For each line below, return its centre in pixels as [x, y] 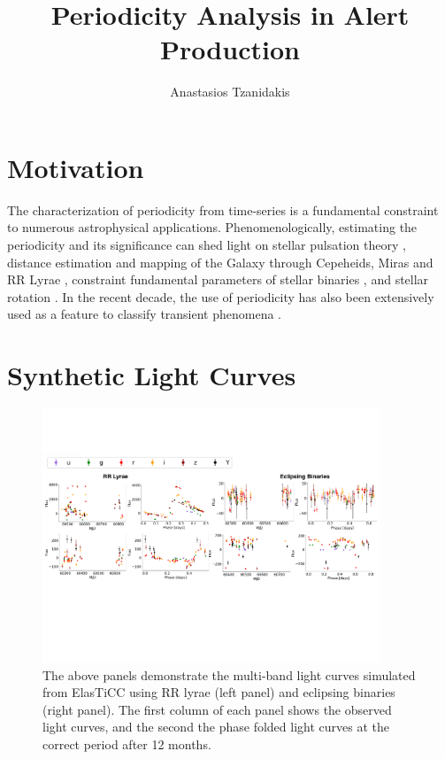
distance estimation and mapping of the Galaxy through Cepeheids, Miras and [220, 262]
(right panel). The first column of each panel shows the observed [217, 709]
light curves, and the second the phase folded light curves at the [216, 727]
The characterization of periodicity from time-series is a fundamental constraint [223, 209]
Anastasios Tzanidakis [230, 92]
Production [230, 49]
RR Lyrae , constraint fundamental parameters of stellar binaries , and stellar [218, 279]
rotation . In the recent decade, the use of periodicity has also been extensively [221, 296]
